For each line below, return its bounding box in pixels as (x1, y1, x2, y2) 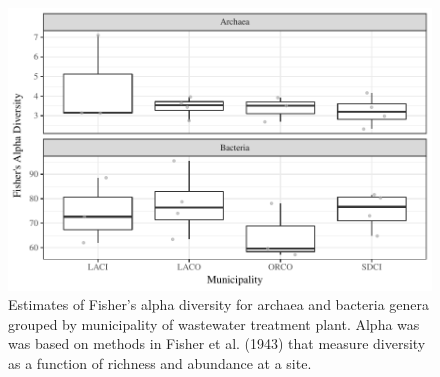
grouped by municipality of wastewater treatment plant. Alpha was (8, 313, 420, 334)
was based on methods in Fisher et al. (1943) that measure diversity (8, 333, 426, 354)
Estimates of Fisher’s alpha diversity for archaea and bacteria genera (8, 294, 430, 315)
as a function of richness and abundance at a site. (8, 353, 312, 374)
